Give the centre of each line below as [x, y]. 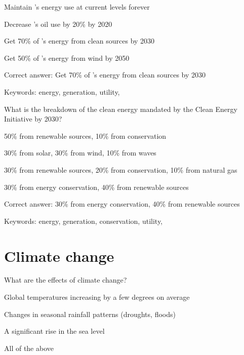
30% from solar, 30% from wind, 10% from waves [80, 153]
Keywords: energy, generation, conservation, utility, [84, 221]
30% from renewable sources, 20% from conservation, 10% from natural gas [121, 169]
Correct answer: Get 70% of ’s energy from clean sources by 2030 [105, 75]
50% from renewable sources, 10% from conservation [85, 135]
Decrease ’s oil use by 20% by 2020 [58, 24]
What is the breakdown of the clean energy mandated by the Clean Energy [121, 109]
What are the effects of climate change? [66, 280]
